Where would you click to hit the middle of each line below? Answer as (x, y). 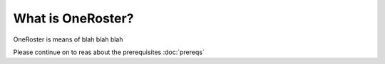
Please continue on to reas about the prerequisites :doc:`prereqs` (109, 52)
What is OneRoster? (73, 18)
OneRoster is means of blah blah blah (68, 39)
